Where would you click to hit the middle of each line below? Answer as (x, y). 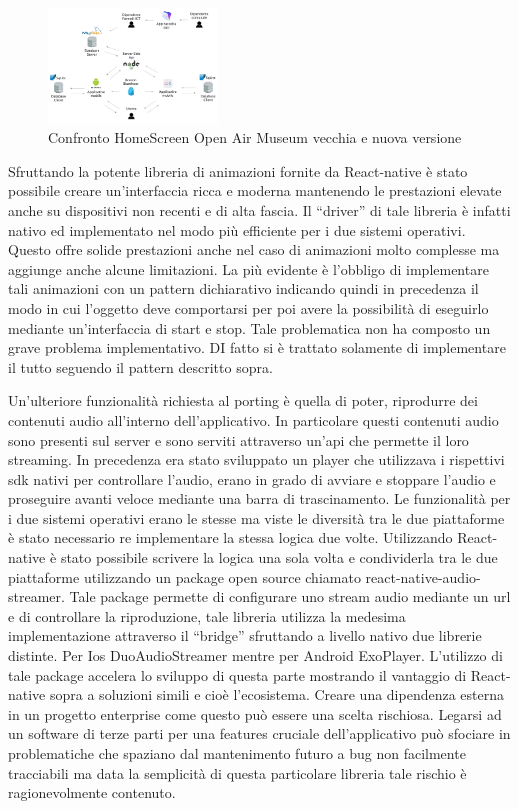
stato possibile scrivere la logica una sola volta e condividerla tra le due (279, 557)
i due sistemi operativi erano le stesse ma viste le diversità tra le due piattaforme (256, 517)
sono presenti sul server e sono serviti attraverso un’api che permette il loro (238, 439)
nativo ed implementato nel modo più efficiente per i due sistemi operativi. (237, 229)
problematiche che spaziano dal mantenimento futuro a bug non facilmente (237, 753)
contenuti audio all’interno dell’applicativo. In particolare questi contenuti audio (253, 419)
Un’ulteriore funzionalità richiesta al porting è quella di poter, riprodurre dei (243, 400)
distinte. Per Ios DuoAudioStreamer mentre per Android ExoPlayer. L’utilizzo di (255, 655)
